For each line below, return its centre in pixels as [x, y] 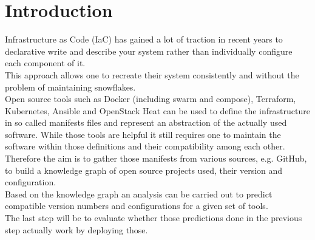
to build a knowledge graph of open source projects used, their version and [144, 170]
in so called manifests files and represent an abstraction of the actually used [146, 122]
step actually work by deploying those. [76, 229]
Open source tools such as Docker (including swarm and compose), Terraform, [151, 99]
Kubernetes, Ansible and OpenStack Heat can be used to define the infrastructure [157, 110]
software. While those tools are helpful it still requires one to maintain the [143, 134]
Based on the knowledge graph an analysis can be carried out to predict [139, 194]
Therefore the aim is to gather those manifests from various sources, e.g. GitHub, [156, 158]
